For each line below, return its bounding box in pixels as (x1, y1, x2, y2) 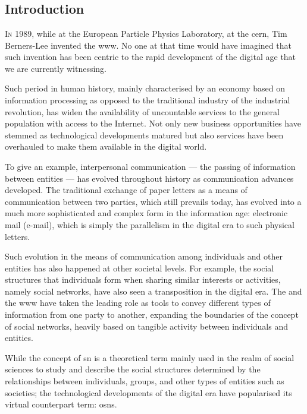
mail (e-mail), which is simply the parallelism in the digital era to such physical (5, 218, 295, 230)
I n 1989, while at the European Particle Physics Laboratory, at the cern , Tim (5, 27, 287, 39)
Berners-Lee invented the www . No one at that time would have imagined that (5, 39, 292, 51)
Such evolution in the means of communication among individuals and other (5, 250, 283, 263)
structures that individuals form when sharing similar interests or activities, (5, 273, 281, 286)
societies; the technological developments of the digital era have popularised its (5, 386, 292, 399)
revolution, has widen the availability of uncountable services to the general (5, 105, 280, 118)
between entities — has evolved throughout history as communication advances (5, 172, 294, 184)
